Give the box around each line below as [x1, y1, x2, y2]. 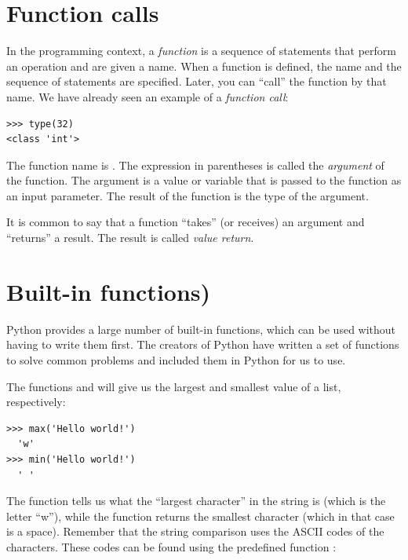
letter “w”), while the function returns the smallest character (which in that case [6, 507, 395, 524]
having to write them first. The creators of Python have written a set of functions [6, 336, 399, 353]
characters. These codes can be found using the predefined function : [6, 538, 337, 555]
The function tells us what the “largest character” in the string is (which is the [6, 492, 386, 509]
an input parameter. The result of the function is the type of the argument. [6, 187, 369, 203]
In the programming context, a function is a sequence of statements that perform [6, 42, 396, 59]
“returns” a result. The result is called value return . [6, 229, 254, 246]
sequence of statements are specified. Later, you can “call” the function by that [6, 73, 387, 90]
